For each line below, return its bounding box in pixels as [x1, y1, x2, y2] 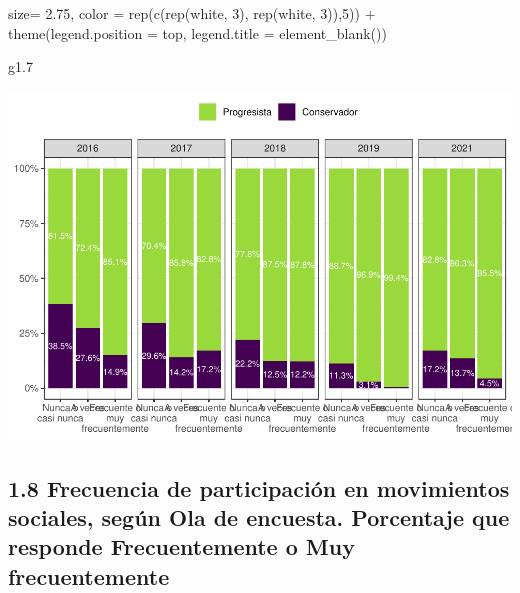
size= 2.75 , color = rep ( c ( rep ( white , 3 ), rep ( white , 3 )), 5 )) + [8, 3, 376, 23]
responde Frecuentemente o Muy [8, 531, 355, 562]
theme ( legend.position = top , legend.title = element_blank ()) [8, 22, 387, 43]
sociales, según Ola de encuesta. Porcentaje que [8, 502, 510, 533]
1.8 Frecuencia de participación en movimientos [8, 472, 510, 503]
